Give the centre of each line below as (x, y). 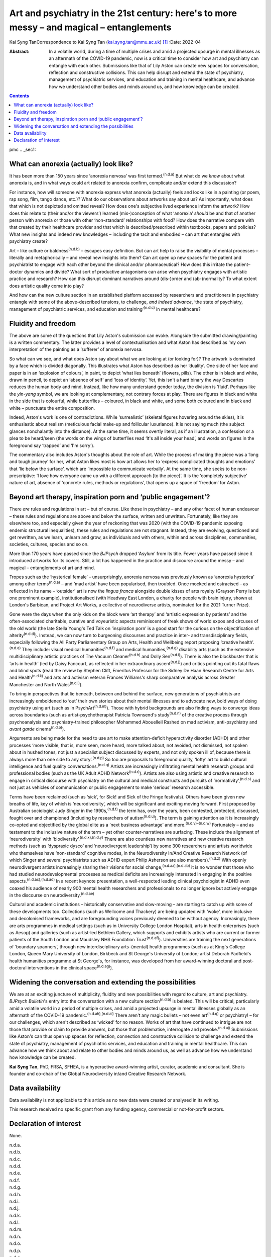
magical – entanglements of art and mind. (52, 568)
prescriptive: (22, 476)
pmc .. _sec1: (23, 149)
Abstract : (19, 51)
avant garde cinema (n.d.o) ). (37, 729)
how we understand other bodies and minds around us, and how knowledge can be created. (144, 86)
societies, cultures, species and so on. (49, 544)
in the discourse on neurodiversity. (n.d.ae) (52, 895)
